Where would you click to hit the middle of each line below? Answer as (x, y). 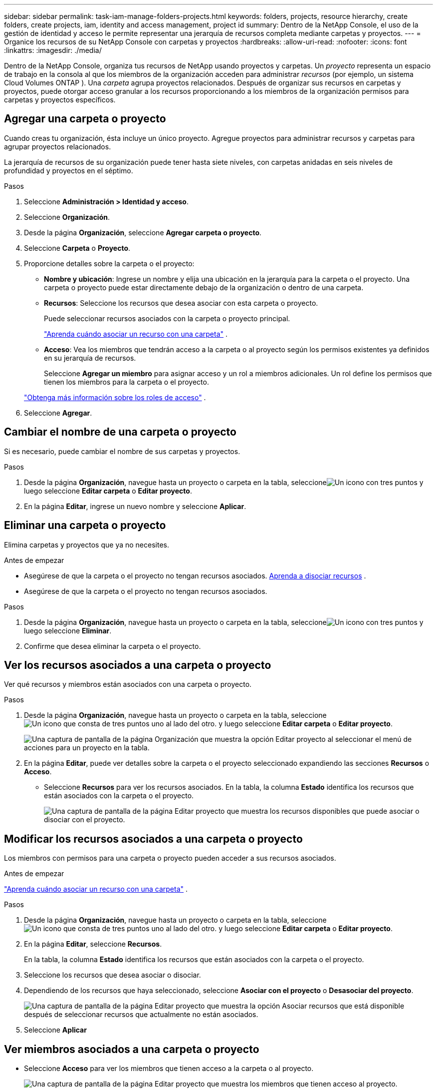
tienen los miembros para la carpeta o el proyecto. (126, 382)
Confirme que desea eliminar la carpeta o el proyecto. (112, 646)
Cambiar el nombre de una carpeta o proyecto (120, 432)
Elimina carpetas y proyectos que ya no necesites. (87, 545)
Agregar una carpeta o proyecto (85, 119)
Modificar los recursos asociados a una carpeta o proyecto (153, 839)
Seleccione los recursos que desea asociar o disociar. (112, 975)
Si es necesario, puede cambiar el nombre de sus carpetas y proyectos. (122, 451)
